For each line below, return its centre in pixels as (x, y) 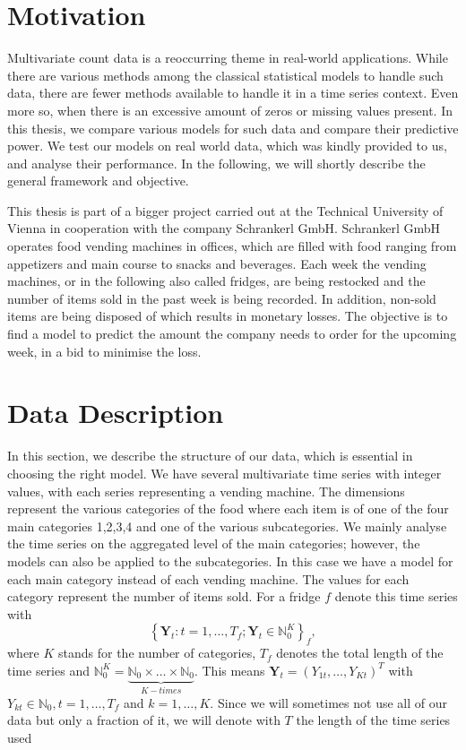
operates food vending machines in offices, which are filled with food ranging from (232, 246)
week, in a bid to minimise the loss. (104, 351)
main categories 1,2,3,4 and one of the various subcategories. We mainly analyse (227, 526)
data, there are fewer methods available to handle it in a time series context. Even (233, 93)
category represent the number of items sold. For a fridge (164, 596)
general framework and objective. (98, 181)
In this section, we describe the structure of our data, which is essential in (210, 456)
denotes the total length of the (360, 653)
